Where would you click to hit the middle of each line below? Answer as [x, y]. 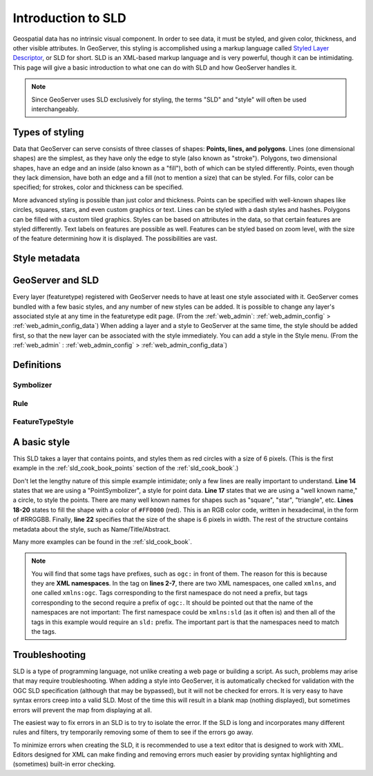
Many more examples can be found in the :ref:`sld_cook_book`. [103, 541]
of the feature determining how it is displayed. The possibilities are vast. [115, 239]
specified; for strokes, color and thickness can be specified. [98, 187]
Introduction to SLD [70, 18]
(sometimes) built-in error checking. [64, 764]
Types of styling [48, 132]
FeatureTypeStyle [43, 422]
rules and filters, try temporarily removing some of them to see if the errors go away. [133, 733]
